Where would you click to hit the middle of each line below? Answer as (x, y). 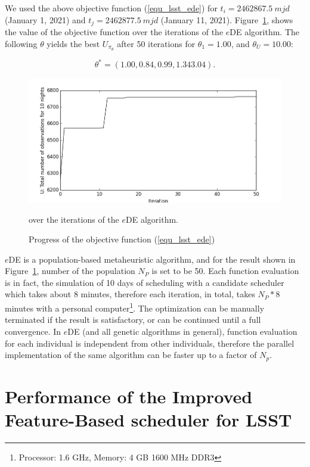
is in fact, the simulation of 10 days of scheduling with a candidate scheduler (145, 282)
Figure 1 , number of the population (70, 271)
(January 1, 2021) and (45, 19)
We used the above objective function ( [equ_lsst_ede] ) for (111, 8)
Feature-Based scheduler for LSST (148, 419)
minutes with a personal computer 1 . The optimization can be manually (135, 307)
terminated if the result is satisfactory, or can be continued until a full (133, 320)
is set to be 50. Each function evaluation (225, 271)
